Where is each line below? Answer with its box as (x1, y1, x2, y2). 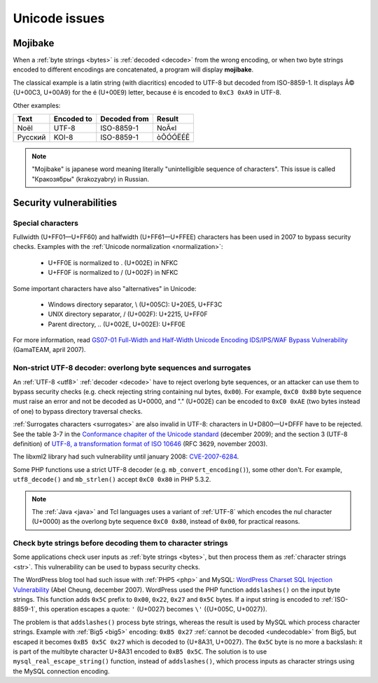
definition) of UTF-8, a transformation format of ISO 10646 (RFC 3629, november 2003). (13, 439, 268, 448)
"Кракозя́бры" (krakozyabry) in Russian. (31, 175, 150, 183)
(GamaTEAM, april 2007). (13, 346, 86, 354)
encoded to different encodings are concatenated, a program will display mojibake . (13, 65, 254, 74)
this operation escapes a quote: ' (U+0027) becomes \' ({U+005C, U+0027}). (38, 605, 267, 614)
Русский (17, 133, 46, 142)
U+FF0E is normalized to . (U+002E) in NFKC (48, 258, 178, 266)
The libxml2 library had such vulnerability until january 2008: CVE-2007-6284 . (13, 452, 239, 461)
